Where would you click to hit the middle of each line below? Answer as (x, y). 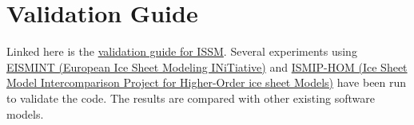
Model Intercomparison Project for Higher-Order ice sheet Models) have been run (207, 82)
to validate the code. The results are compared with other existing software (191, 98)
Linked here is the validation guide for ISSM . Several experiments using (182, 51)
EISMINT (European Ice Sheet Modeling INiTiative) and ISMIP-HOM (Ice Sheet (207, 66)
